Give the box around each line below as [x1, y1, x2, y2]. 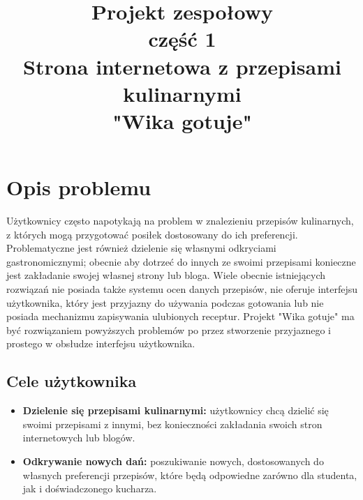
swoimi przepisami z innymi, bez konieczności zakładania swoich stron [22, 416, 323, 431]
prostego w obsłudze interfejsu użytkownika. [6, 336, 195, 351]
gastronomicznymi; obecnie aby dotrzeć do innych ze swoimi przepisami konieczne [6, 254, 356, 268]
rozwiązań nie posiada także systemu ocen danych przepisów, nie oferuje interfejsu [6, 282, 357, 296]
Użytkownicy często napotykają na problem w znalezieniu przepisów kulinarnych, [6, 213, 354, 228]
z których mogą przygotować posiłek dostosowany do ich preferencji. [6, 227, 298, 241]
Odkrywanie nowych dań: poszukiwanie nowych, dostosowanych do [22, 453, 324, 468]
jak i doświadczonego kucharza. [22, 481, 157, 496]
